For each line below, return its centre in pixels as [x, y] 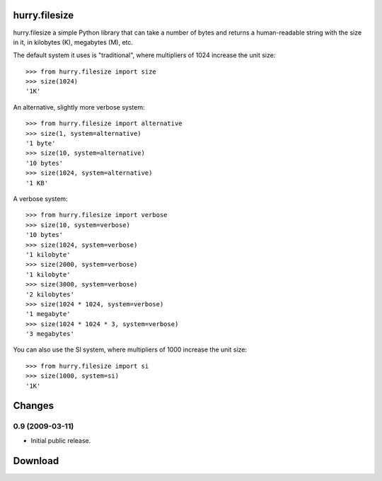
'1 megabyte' [48, 314]
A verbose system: [40, 199]
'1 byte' [41, 144]
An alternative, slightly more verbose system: [79, 107]
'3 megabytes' [50, 334]
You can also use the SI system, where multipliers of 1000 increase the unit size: [130, 349]
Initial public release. [61, 440]
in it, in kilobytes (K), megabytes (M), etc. [73, 42]
